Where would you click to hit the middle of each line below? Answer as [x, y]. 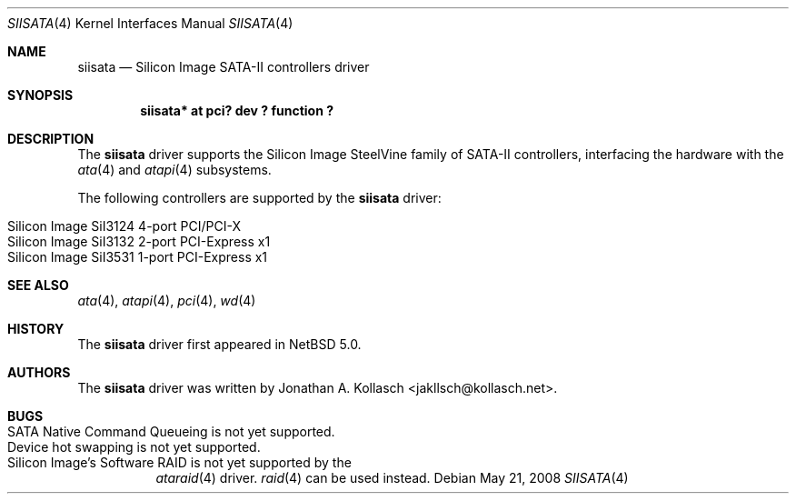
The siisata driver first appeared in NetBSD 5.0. [219, 344]
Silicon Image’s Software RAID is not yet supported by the [179, 462]
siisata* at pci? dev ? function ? [237, 110]
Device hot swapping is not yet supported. [134, 447]
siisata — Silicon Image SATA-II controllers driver [224, 67]
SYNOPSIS [40, 95]
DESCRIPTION [51, 139]
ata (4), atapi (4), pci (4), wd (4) [167, 301]
